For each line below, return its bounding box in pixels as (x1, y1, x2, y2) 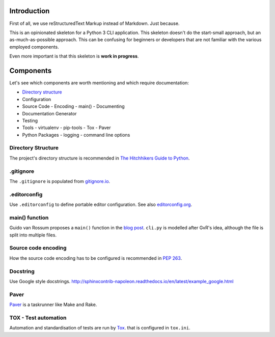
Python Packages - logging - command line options (22, 132, 130, 138)
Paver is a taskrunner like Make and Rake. (9, 301, 97, 308)
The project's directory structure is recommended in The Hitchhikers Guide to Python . (9, 155, 190, 161)
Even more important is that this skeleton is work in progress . (9, 53, 139, 59)
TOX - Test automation (9, 314, 67, 321)
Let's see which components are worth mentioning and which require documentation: (9, 79, 189, 86)
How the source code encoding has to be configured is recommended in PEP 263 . (9, 255, 182, 261)
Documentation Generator (22, 110, 77, 116)
